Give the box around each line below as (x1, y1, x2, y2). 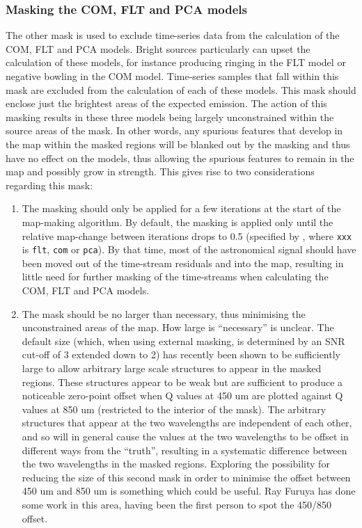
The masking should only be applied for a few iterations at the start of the (22, 201, 341, 216)
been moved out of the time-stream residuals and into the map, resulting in (22, 255, 344, 270)
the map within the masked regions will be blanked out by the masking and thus (6, 136, 350, 151)
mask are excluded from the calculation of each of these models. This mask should (6, 82, 356, 97)
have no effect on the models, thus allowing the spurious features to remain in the (6, 150, 354, 165)
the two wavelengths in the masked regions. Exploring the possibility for (22, 456, 330, 471)
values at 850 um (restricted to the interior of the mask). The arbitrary (22, 401, 326, 416)
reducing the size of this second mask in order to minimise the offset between (22, 470, 351, 484)
